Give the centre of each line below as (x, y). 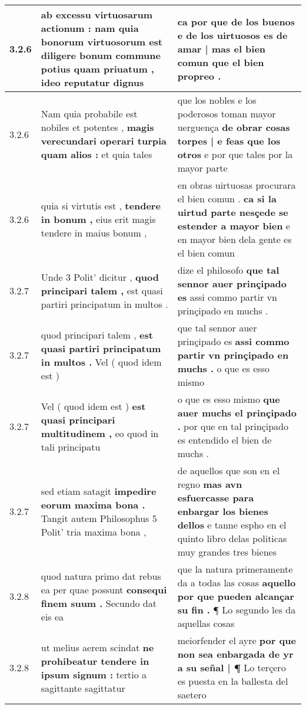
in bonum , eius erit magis (98, 219)
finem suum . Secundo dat (99, 603)
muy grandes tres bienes (227, 552)
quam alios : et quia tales (97, 154)
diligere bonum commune (101, 55)
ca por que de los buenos (236, 21)
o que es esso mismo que (229, 399)
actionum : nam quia (90, 28)
